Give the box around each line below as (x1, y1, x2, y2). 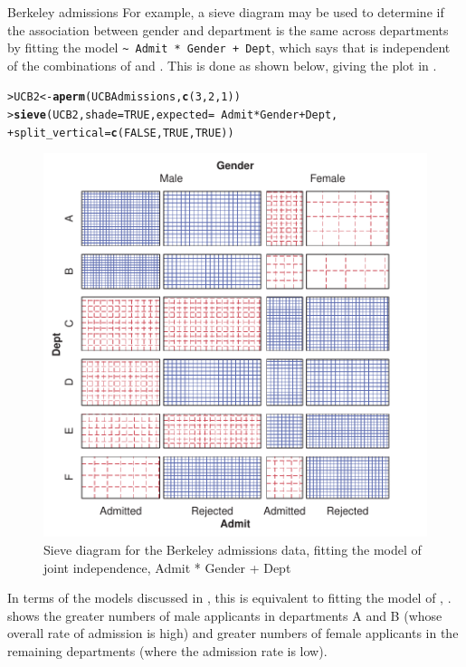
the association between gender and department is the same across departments (7, 20, 449, 39)
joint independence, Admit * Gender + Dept (43, 557, 291, 576)
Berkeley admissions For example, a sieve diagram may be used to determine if (7, 3, 444, 21)
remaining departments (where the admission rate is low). (7, 641, 328, 660)
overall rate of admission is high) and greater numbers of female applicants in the (7, 624, 459, 643)
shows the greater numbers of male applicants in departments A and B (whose (7, 605, 442, 624)
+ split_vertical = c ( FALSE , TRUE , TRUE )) (7, 126, 234, 139)
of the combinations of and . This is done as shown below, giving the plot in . (7, 55, 437, 74)
